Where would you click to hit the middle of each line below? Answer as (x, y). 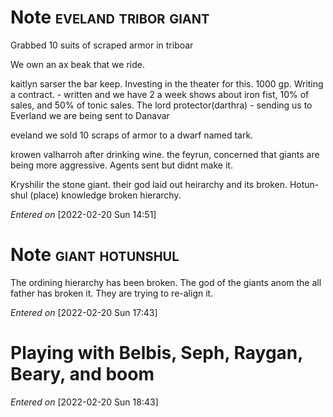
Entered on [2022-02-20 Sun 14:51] (83, 214)
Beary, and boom (82, 374)
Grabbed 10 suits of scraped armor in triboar (102, 45)
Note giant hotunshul (95, 255)
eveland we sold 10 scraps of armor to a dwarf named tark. (132, 135)
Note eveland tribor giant (110, 17)
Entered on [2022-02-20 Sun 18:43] (84, 402)
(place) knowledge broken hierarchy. (105, 195)
